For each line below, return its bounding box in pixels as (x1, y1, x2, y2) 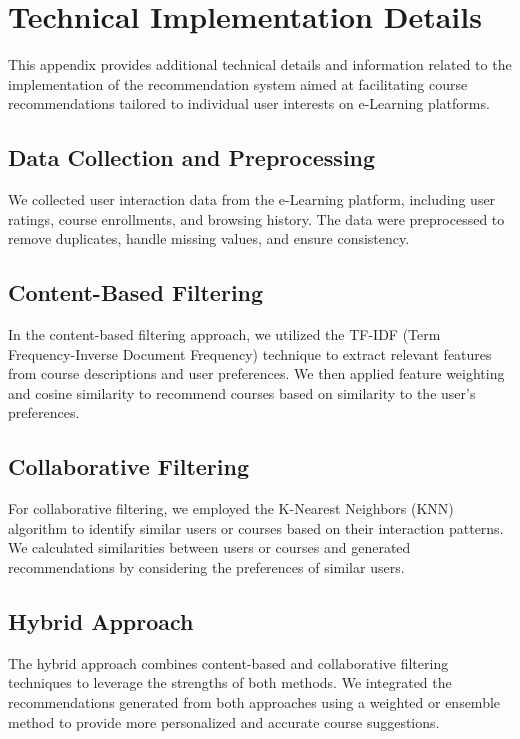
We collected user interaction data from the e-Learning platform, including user (8, 189, 496, 210)
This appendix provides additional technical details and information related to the (8, 54, 512, 75)
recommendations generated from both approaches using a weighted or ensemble (8, 692, 501, 713)
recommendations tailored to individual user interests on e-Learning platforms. (8, 93, 490, 114)
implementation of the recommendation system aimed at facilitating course (8, 73, 468, 94)
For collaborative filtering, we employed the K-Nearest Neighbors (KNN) (8, 498, 454, 519)
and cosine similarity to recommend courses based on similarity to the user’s (8, 382, 476, 403)
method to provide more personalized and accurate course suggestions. (8, 711, 440, 732)
